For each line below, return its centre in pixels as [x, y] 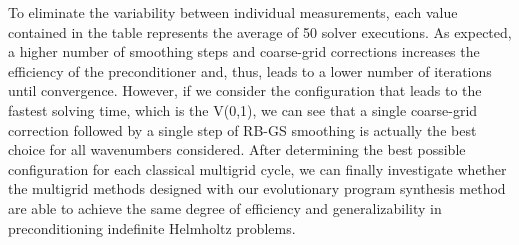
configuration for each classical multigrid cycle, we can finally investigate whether [257, 168]
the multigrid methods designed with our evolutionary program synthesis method [257, 188]
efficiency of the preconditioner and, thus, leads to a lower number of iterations [250, 70]
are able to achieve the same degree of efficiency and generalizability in [225, 207]
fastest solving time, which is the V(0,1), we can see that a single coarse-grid [243, 109]
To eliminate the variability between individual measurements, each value [233, 12]
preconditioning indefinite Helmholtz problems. [152, 227]
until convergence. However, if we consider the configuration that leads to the [245, 90]
